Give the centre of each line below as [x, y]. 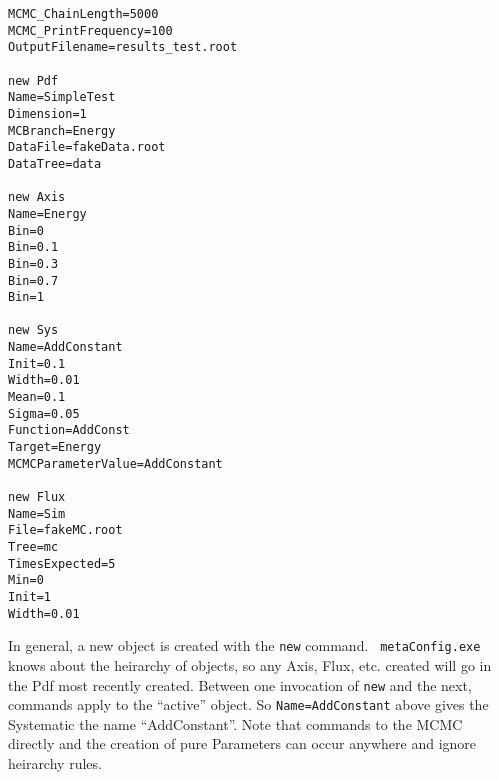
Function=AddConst [69, 430]
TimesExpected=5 [62, 563]
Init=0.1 [37, 363]
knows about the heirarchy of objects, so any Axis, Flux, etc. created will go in [250, 664]
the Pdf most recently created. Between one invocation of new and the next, [240, 684]
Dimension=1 [47, 113]
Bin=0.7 [33, 280]
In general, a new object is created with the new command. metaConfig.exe [244, 645]
